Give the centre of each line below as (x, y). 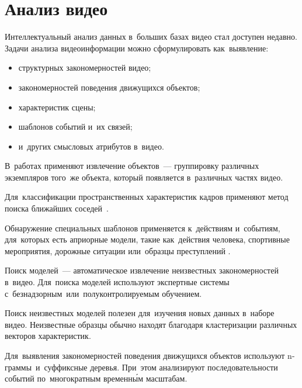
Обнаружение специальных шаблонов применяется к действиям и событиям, (143, 228)
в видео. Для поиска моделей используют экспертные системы (117, 282)
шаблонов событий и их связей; (75, 127)
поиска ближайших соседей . (57, 208)
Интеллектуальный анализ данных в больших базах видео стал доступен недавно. (151, 37)
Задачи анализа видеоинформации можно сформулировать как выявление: (137, 48)
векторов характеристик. (48, 336)
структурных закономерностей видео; (85, 67)
